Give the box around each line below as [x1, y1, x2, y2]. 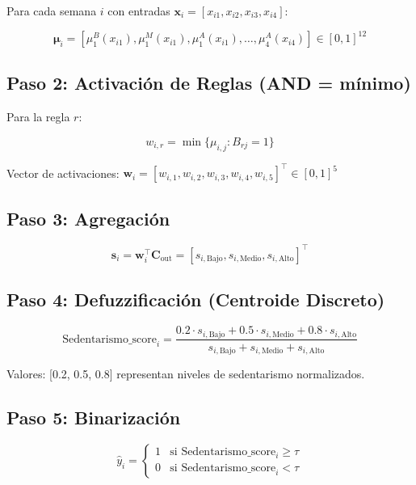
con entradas [107, 2, 170, 19]
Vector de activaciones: [6, 164, 120, 181]
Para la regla [6, 108, 70, 125]
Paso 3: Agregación [6, 205, 170, 230]
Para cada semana [6, 2, 97, 19]
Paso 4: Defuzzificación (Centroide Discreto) [6, 287, 385, 312]
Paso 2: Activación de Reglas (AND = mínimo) [6, 70, 411, 95]
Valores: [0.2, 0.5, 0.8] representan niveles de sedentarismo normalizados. [6, 365, 365, 382]
